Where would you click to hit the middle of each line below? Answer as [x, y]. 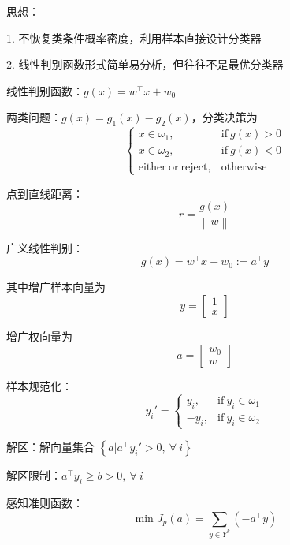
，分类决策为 [224, 117]
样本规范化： [39, 385]
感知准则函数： [45, 503]
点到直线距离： [45, 193]
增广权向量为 [39, 336]
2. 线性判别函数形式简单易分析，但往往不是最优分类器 [145, 64]
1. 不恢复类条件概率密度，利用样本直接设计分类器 [134, 37]
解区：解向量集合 [50, 447]
